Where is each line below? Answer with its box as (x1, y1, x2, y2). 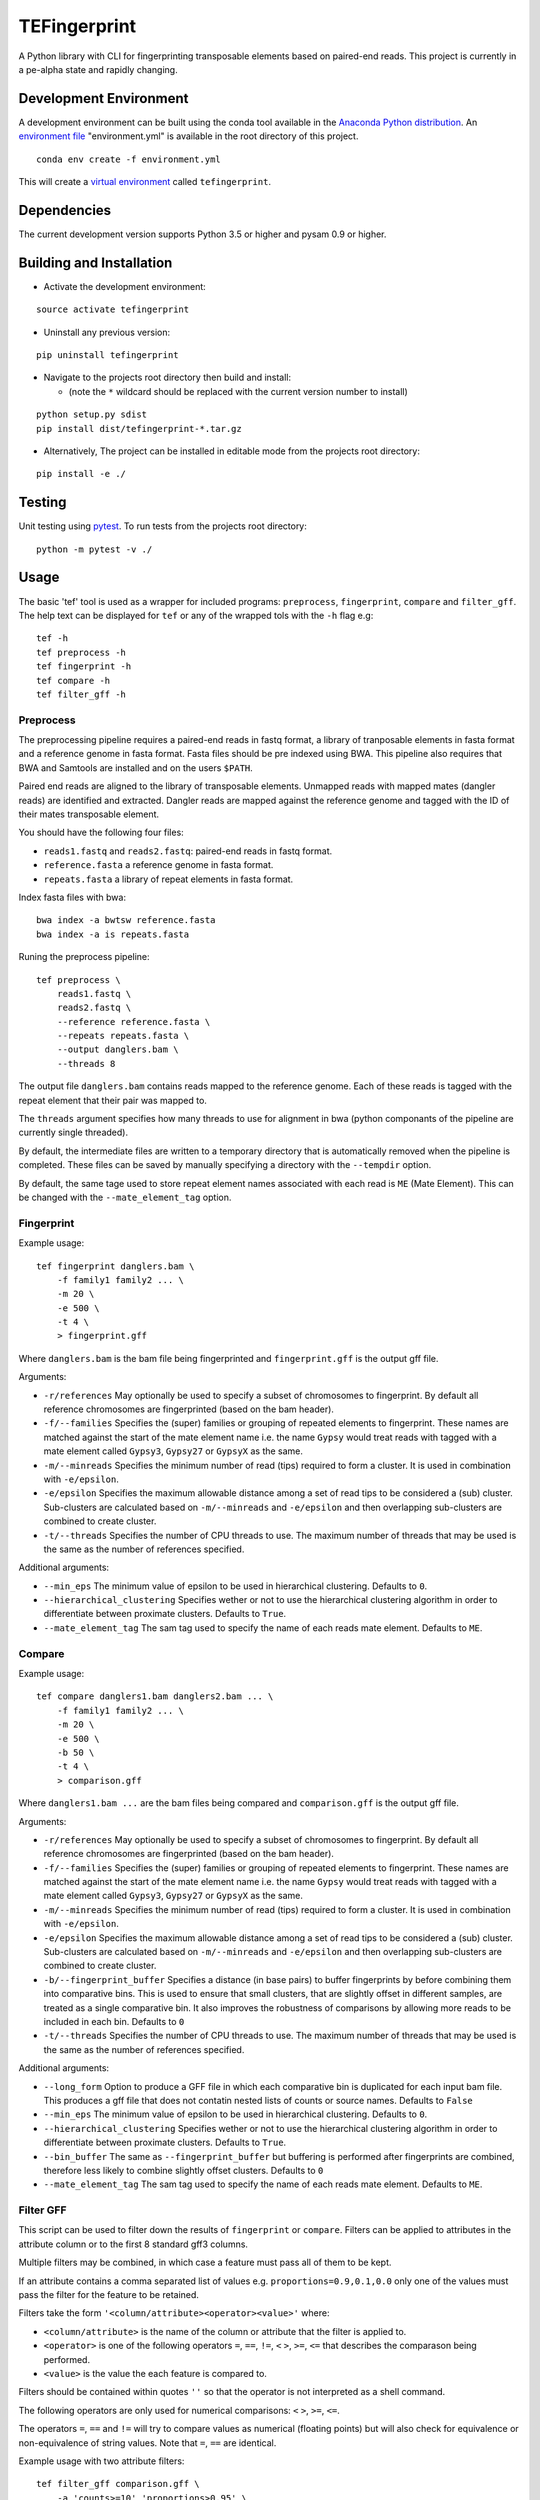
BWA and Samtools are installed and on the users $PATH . (18, 761, 254, 774)
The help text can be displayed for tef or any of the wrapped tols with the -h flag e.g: (18, 609, 374, 621)
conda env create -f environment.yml (36, 153, 222, 165)
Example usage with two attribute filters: (18, 2455, 185, 2467)
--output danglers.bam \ (56, 1044, 179, 1055)
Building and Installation (18, 254, 173, 271)
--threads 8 (56, 1058, 116, 1069)
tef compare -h (36, 675, 111, 686)
